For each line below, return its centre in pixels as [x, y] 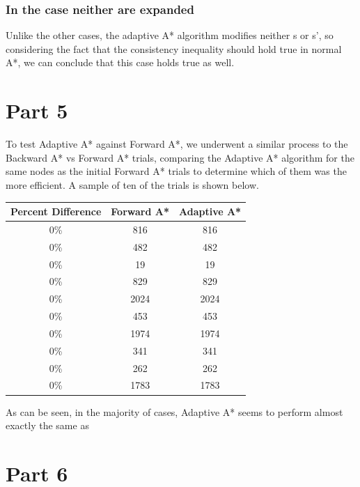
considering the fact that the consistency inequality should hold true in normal [174, 48]
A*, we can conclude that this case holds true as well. [120, 62]
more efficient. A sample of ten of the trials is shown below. [132, 184]
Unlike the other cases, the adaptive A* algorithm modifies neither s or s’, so [170, 35]
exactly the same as [47, 425]
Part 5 [37, 110]
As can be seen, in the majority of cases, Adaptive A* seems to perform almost [174, 411]
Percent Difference [56, 211]
